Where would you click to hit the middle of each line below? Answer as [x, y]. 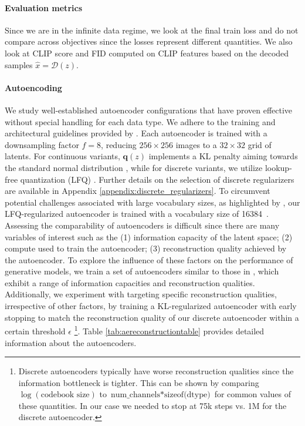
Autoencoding [33, 87]
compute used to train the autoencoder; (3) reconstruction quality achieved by [146, 248]
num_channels [135, 395]
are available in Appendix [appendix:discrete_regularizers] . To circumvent [138, 191]
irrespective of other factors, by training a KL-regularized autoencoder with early [151, 306]
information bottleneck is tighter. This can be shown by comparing [139, 382]
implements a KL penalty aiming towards [223, 156]
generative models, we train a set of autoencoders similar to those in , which [142, 271]
